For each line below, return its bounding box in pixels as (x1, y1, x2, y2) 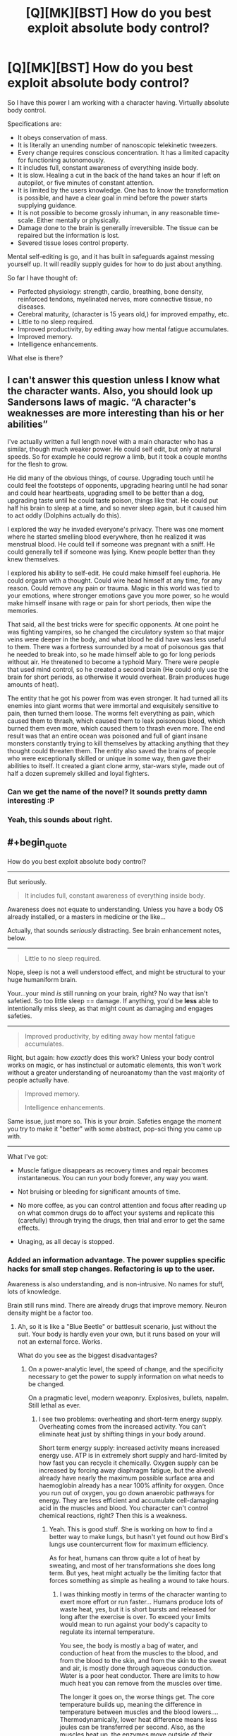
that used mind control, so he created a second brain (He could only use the (7, 665, 229, 673)
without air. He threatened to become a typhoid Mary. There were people (7, 657, 220, 666)
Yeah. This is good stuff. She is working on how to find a (49, 1524, 213, 1534)
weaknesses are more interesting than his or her (7, 407, 224, 419)
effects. (17, 1223, 40, 1232)
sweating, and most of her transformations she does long (49, 1561, 217, 1570)
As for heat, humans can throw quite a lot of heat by (49, 1553, 200, 1562)
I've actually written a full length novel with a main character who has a (7, 437, 214, 445)
